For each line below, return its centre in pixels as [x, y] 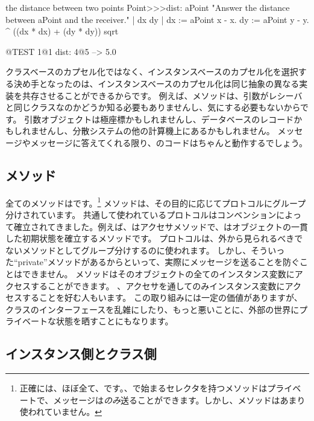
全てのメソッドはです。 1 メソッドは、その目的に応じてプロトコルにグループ [156, 202]
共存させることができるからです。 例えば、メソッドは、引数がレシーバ [162, 95]
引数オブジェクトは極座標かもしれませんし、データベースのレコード [159, 119]
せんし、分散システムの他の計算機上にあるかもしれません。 [157, 131]
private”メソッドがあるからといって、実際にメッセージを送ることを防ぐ [159, 262]
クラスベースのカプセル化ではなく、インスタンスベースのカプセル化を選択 [152, 72]
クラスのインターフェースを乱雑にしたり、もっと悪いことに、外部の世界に [152, 309]
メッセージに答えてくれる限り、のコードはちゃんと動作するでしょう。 [169, 142]
